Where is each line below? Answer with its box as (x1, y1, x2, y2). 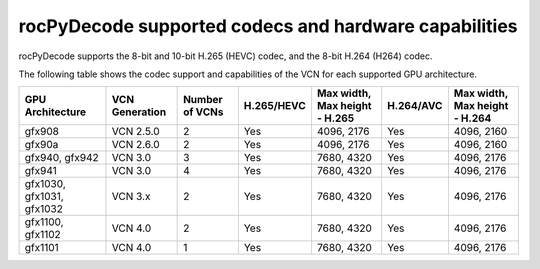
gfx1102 (24, 228, 62, 242)
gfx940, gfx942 (24, 151, 99, 165)
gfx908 (24, 125, 60, 139)
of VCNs (183, 105, 224, 119)
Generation (111, 105, 167, 119)
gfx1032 (24, 202, 64, 216)
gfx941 (24, 164, 57, 178)
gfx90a (24, 138, 59, 152)
